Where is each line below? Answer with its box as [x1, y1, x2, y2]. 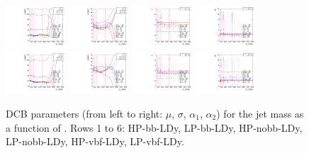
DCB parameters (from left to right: [6, 106, 163, 121]
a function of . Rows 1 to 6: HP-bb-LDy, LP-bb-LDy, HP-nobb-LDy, [6, 120, 303, 135]
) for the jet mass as [216, 106, 304, 121]
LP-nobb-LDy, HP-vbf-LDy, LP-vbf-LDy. [6, 134, 184, 149]
